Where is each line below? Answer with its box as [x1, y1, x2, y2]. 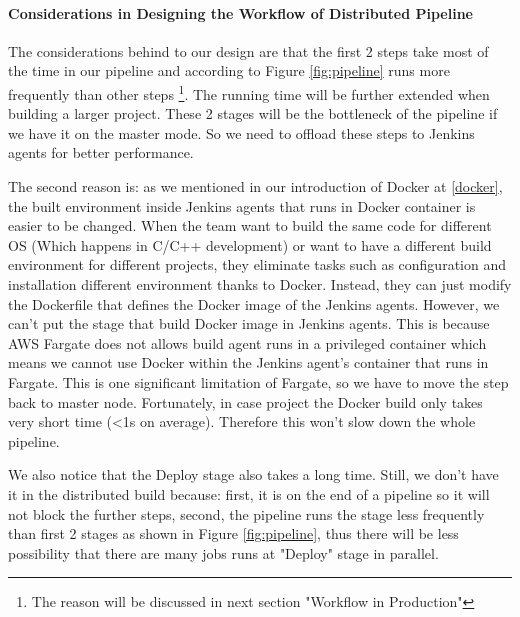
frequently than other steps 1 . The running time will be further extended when [8, 80, 490, 104]
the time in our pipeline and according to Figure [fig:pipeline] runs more [8, 60, 450, 81]
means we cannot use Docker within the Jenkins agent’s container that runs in [8, 352, 489, 373]
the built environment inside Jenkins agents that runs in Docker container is [8, 195, 476, 216]
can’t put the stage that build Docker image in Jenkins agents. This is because [8, 313, 490, 334]
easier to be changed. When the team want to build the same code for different [8, 215, 492, 236]
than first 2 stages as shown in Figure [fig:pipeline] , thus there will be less [8, 523, 459, 544]
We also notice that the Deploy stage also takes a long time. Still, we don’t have [8, 464, 499, 485]
